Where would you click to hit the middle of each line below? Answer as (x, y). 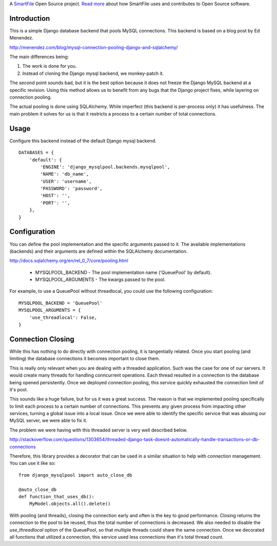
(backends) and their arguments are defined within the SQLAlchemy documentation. (98, 251)
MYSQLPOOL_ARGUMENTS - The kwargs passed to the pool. (100, 279)
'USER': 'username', (66, 181)
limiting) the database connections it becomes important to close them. (85, 359)
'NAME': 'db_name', (65, 174)
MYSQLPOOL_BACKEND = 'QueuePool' (61, 303)
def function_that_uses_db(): (57, 496)
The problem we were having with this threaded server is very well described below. (98, 430)
